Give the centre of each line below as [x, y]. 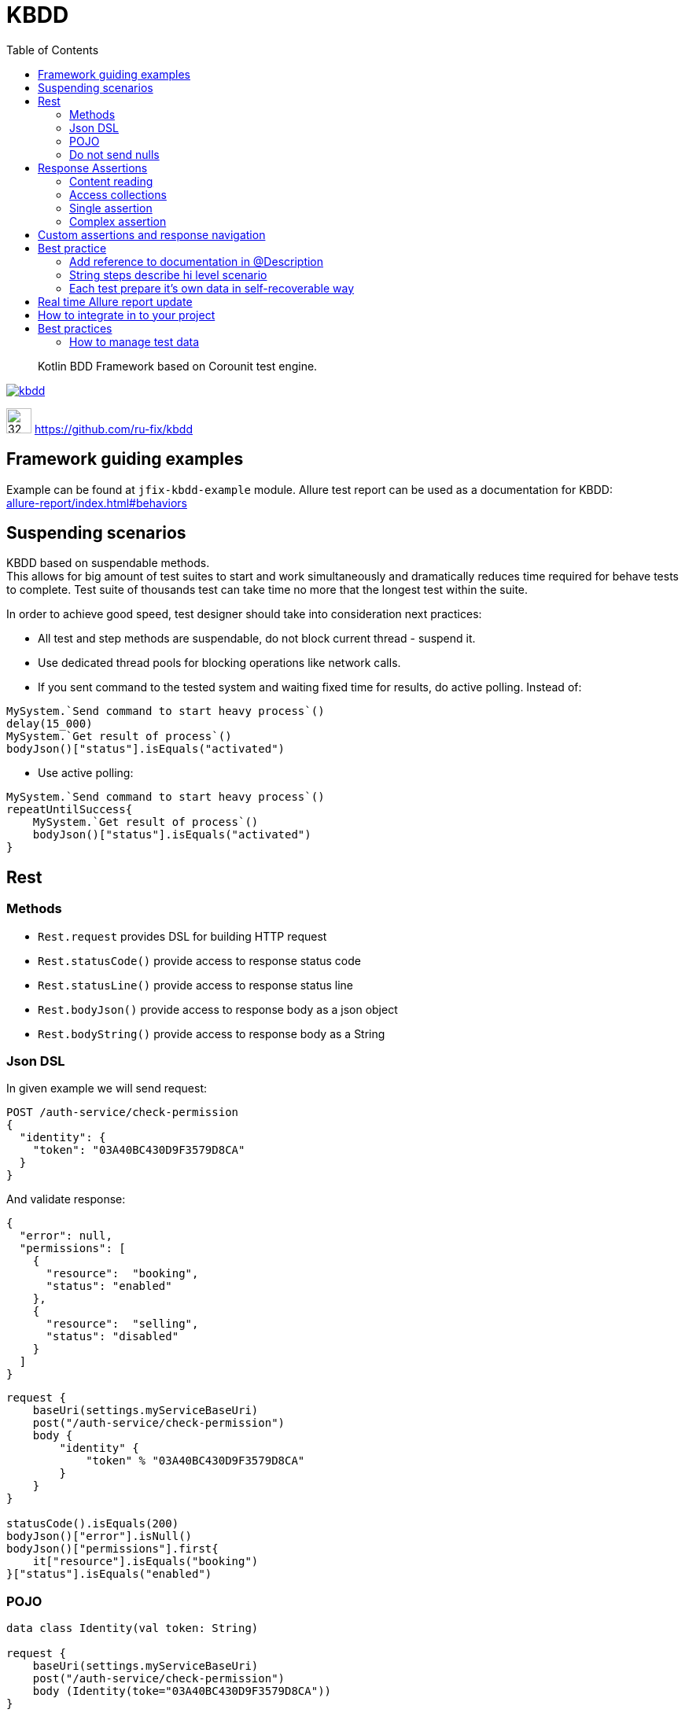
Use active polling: [86, 773]
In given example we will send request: [107, 1089]
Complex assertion [118, 221]
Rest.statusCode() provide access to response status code [199, 960]
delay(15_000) [50, 724]
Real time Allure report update [115, 301]
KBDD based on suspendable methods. [108, 563]
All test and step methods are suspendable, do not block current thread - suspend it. [257, 639]
